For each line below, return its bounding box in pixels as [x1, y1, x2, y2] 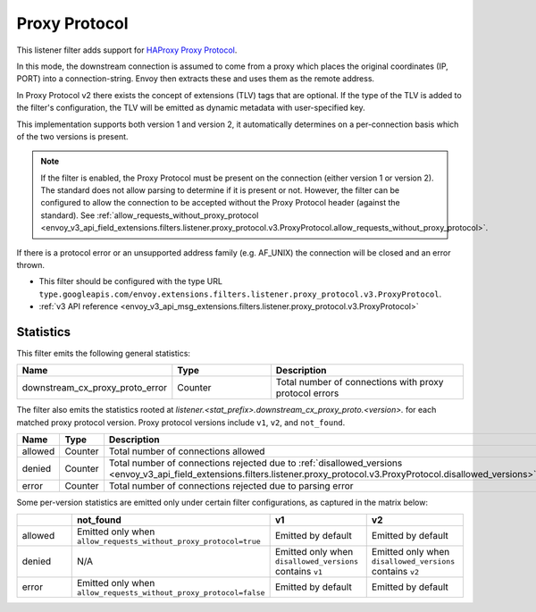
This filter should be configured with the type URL [38, 276, 223, 287]
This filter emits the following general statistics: [16, 348, 191, 359]
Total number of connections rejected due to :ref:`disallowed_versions [108, 457, 403, 469]
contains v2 [371, 565, 420, 577]
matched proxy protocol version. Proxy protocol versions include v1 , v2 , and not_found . [16, 416, 346, 428]
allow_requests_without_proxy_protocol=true [76, 536, 261, 546]
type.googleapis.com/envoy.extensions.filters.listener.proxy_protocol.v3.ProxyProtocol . [38, 289, 442, 299]
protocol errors [275, 387, 339, 399]
